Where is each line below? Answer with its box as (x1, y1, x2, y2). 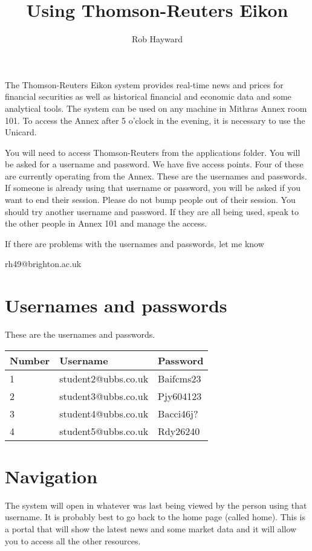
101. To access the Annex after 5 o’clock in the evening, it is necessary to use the (5, 114, 305, 126)
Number (10, 353, 50, 367)
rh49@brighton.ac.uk (5, 257, 82, 270)
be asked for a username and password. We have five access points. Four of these (5, 158, 304, 170)
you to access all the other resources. (5, 534, 141, 547)
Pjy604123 (158, 388, 202, 403)
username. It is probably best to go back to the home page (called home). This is (5, 511, 306, 523)
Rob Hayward (131, 33, 183, 45)
